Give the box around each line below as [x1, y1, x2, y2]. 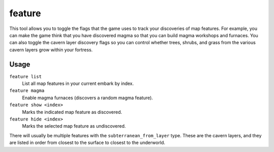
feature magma [9, 88, 45, 94]
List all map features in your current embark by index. [22, 80, 134, 86]
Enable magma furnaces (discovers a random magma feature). [22, 95, 153, 101]
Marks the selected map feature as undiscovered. [22, 123, 126, 129]
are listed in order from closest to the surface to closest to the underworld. [9, 140, 165, 146]
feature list [9, 74, 42, 79]
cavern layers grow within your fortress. [9, 46, 93, 53]
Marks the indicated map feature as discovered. [22, 109, 122, 115]
